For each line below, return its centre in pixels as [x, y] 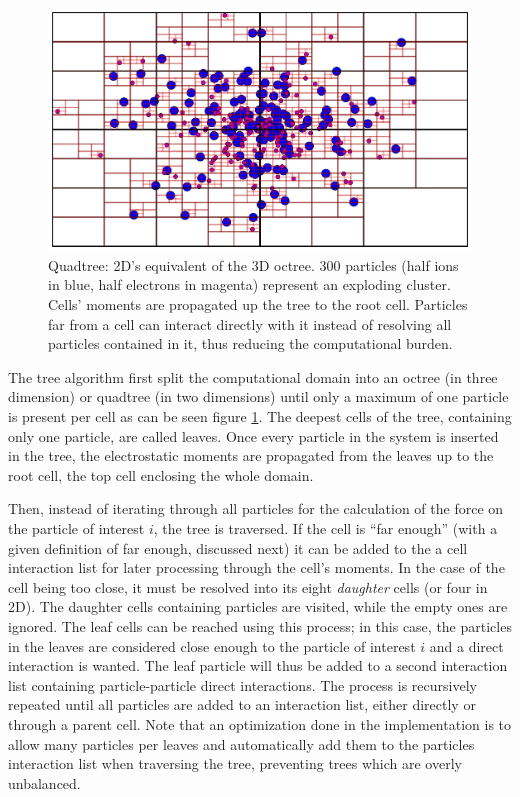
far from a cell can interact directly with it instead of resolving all [250, 323]
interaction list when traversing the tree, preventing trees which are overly [235, 763]
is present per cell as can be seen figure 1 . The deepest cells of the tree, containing [260, 416]
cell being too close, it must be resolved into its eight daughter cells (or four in [248, 586]
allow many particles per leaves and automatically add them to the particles [241, 743]
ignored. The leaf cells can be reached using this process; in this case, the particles [260, 625]
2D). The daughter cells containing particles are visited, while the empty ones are [258, 606]
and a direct [466, 645]
